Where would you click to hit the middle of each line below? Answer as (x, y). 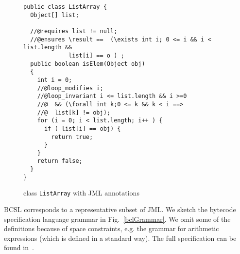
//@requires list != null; (74, 31)
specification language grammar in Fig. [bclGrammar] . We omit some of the (117, 219)
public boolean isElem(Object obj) (88, 64)
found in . (19, 247)
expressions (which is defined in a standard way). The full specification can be (120, 238)
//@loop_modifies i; (70, 88)
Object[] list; (55, 15)
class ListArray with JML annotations (81, 193)
